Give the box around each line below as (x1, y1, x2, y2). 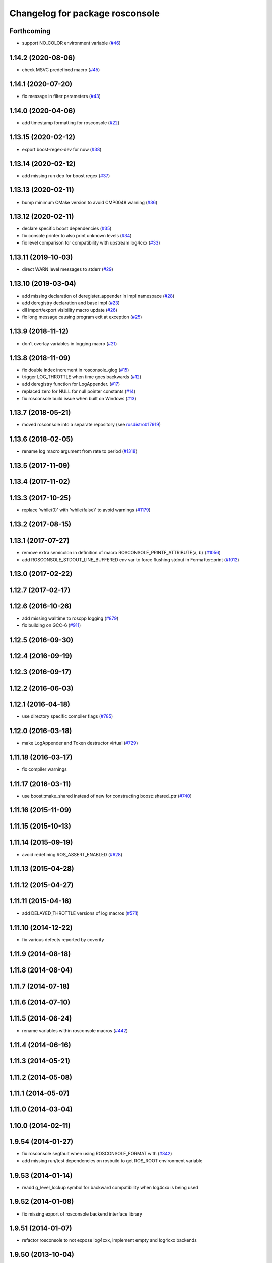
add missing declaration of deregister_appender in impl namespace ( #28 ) (22, 293, 175, 299)
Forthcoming (9, 27, 51, 35)
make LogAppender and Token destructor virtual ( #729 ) (22, 740, 138, 746)
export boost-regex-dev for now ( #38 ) (22, 146, 102, 152)
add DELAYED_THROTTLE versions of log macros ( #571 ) (22, 910, 139, 916)
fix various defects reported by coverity (22, 937, 104, 943)
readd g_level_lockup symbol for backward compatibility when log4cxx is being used (22, 1184, 198, 1190)
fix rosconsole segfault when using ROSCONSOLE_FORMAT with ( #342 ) (22, 1151, 172, 1157)
